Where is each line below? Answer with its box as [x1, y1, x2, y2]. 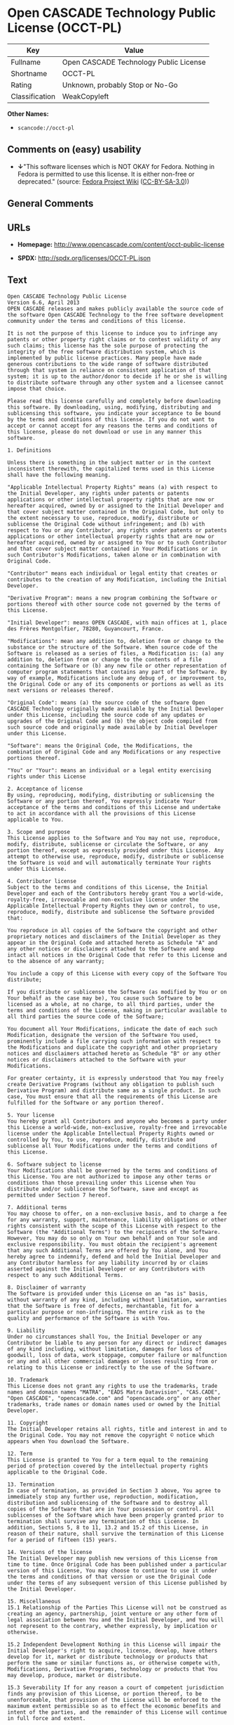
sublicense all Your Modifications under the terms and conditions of [7, 1142, 218, 1150]
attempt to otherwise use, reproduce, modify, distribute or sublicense [7, 853, 224, 860]
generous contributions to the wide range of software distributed [7, 360, 209, 367]
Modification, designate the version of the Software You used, [7, 1031, 199, 1038]
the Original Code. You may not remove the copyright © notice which [7, 1432, 215, 1439]
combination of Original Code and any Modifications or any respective [7, 748, 221, 756]
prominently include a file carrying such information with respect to [7, 1038, 221, 1045]
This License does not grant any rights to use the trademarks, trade [7, 1382, 218, 1389]
